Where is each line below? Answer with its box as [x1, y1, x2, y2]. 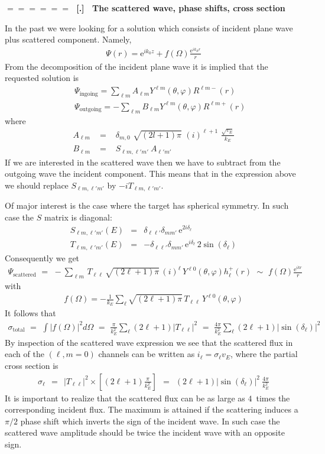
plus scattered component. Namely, [5, 33, 132, 46]
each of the [5, 348, 44, 360]
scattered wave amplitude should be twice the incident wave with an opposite [5, 426, 285, 439]
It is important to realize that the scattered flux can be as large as [5, 391, 245, 404]
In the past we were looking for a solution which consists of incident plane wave [5, 21, 293, 34]
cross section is [5, 359, 58, 371]
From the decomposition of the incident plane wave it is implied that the [5, 60, 268, 72]
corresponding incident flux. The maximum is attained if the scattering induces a [5, 403, 298, 416]
